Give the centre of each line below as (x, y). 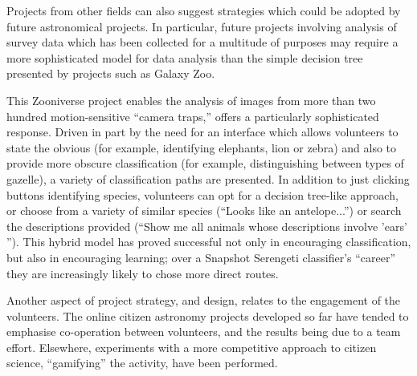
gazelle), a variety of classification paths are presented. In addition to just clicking (208, 178)
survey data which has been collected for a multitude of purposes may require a (202, 42)
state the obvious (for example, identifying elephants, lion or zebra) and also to (202, 147)
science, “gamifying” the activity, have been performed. (142, 363)
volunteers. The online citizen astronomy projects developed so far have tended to (208, 315)
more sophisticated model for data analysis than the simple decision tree (185, 57)
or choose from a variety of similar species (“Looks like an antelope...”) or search (204, 210)
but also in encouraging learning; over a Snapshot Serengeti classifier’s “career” (201, 257)
